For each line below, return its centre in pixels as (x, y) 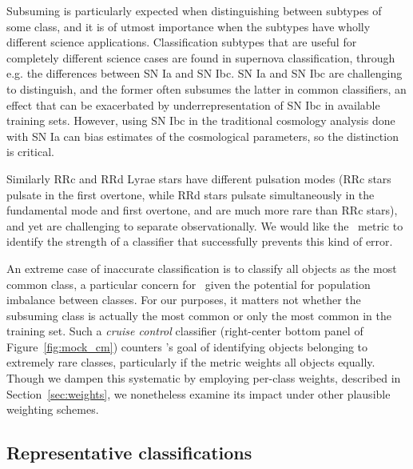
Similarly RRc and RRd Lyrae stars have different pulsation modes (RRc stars (199, 178)
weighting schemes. (53, 409)
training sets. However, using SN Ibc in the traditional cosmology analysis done (201, 120)
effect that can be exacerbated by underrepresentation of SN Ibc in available (193, 104)
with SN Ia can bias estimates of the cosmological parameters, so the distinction (203, 136)
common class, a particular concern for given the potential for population (189, 284)
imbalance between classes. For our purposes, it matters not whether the (184, 300)
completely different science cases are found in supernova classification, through (201, 57)
